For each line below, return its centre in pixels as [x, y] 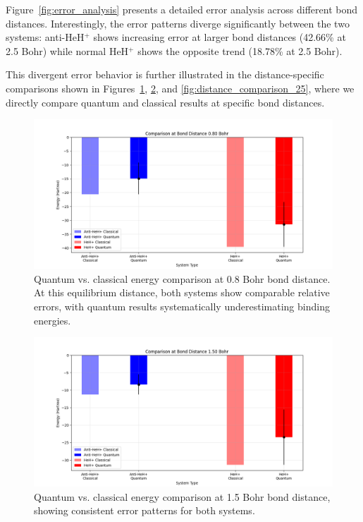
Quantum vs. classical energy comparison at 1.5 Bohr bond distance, [182, 496]
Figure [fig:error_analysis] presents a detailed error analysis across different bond [182, 9]
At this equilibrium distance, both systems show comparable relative [182, 292]
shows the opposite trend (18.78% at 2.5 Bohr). [240, 50]
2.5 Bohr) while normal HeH [67, 50]
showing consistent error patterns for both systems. [144, 510]
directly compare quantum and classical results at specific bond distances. [165, 102]
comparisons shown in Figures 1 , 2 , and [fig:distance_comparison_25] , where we [180, 88]
